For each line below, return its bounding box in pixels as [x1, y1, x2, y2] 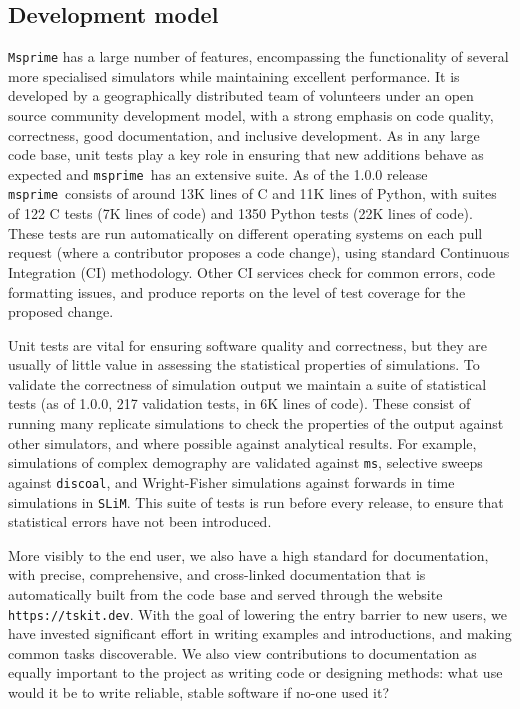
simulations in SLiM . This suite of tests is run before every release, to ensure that [8, 491, 504, 512]
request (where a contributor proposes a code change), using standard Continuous [8, 242, 510, 263]
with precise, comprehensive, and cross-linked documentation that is [8, 564, 426, 585]
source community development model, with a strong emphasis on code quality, [8, 105, 494, 126]
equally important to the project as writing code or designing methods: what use [8, 662, 503, 683]
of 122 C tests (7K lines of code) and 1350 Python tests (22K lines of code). [8, 203, 473, 224]
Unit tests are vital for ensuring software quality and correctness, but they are [8, 334, 488, 355]
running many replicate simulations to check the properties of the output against [8, 413, 504, 434]
